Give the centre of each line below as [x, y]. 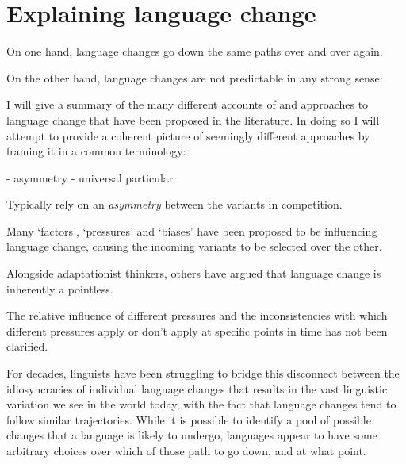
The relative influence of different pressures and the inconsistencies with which [197, 315]
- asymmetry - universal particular [90, 177]
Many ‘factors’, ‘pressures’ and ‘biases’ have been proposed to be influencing [192, 230]
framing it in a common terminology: [96, 151]
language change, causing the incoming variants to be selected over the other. [194, 246]
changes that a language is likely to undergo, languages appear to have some [192, 435]
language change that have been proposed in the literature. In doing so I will [193, 119]
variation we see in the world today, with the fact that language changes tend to [201, 404]
